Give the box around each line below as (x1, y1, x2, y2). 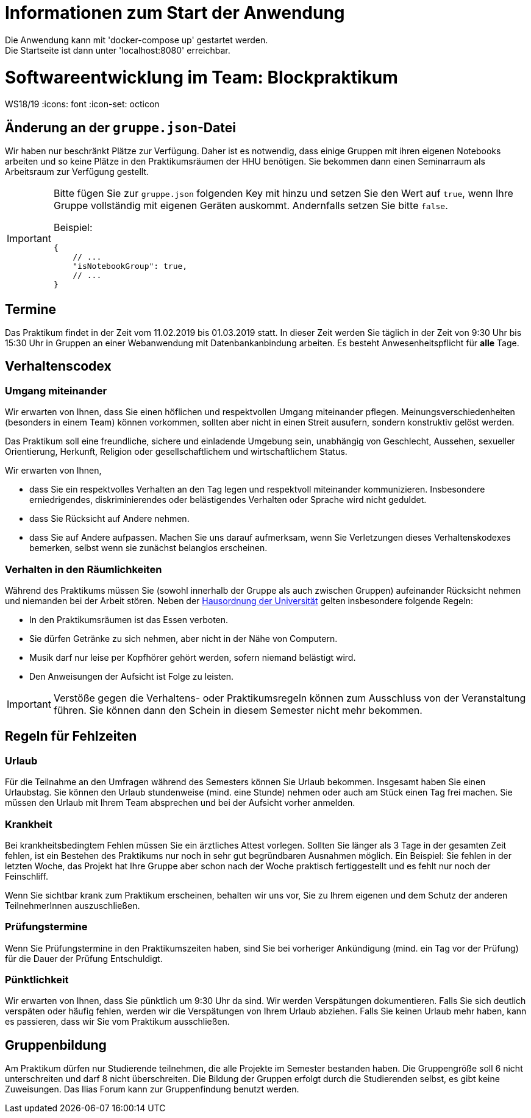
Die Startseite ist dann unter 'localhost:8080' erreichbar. (5, 45, 230, 55)
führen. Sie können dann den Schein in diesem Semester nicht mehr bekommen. (53, 703, 422, 716)
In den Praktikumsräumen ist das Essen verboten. (29, 614, 229, 625)
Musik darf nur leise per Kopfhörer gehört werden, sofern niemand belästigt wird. (29, 652, 356, 663)
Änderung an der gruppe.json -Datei (5, 119, 236, 135)
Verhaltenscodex (5, 358, 112, 374)
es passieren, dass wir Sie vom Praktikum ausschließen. (5, 1016, 230, 1027)
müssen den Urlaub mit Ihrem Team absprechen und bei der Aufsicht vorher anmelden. (5, 797, 355, 808)
